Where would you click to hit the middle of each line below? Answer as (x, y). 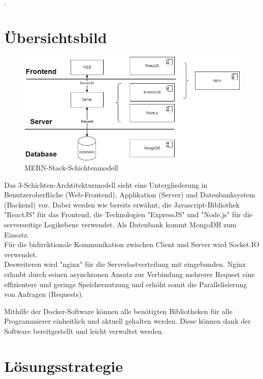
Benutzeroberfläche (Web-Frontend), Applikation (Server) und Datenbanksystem (130, 195)
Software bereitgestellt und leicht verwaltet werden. (84, 331)
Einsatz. (17, 234)
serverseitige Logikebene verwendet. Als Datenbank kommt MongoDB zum (120, 224)
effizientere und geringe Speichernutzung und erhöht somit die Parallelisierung (126, 284)
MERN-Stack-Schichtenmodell (71, 168)
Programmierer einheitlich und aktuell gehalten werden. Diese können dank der (127, 321)
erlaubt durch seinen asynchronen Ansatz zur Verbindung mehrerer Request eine (129, 274)
